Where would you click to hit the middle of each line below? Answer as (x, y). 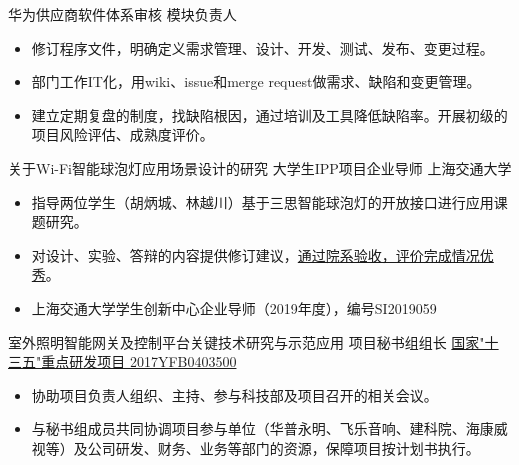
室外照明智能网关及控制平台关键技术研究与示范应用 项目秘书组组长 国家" (246, 341)
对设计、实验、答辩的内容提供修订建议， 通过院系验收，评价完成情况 (255, 254)
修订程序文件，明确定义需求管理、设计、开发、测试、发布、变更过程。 (262, 47)
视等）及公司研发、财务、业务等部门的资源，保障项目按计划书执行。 (255, 447)
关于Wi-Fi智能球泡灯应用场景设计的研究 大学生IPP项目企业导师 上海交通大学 (260, 167)
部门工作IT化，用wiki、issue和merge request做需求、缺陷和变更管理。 (256, 81)
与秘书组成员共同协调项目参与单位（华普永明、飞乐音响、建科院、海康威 (269, 428)
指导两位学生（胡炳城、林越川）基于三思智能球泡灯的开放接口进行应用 (262, 201)
